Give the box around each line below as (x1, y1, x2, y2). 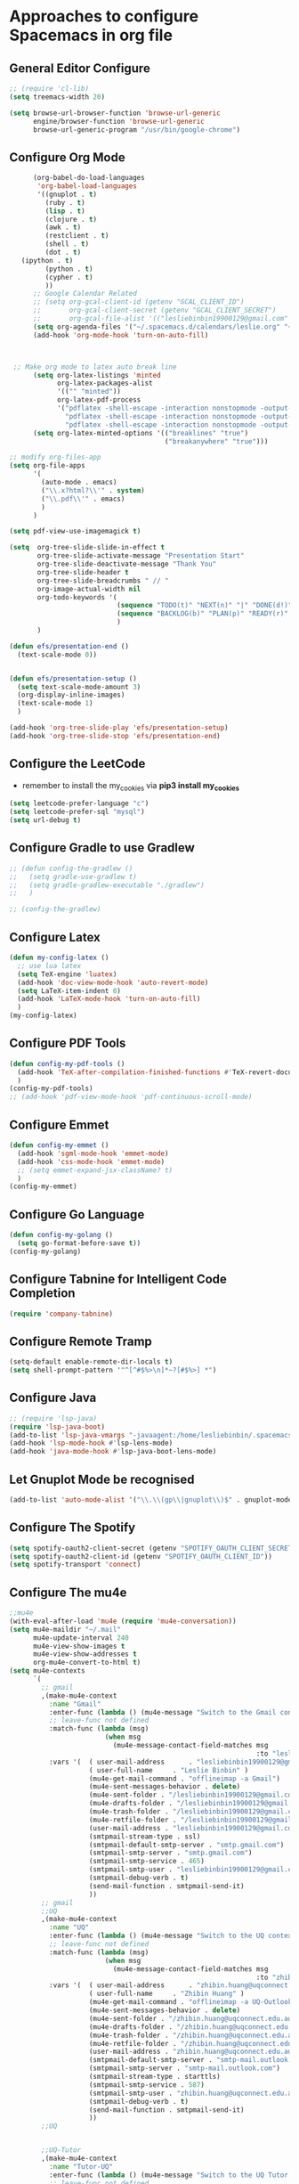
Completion (9, 1285, 76, 1301)
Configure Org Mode (9, 150, 126, 165)
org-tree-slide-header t (36, 567, 129, 576)
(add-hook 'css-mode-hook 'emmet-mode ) (17, 1157, 166, 1166)
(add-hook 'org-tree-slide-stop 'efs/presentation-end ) (9, 731, 221, 740)
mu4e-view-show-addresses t (32, 1650, 138, 1658)
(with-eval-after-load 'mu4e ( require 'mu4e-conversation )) (9, 1617, 238, 1626)
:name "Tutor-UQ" (48, 2162, 114, 2171)
